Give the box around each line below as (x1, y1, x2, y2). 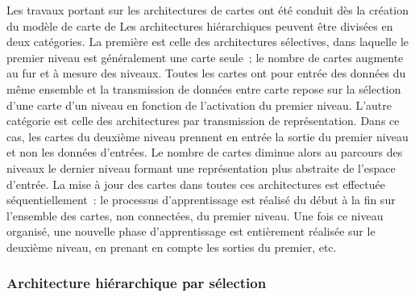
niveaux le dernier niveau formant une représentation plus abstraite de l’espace (6, 159, 396, 176)
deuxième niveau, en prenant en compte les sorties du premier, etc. (6, 238, 337, 255)
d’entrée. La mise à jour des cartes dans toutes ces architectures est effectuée (6, 175, 385, 192)
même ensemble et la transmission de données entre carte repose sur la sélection (6, 80, 401, 97)
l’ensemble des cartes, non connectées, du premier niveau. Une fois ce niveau (6, 207, 384, 224)
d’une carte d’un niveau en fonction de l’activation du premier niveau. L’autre (6, 96, 392, 113)
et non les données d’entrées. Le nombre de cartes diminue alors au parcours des (6, 144, 403, 161)
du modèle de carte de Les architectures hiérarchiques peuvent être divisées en (6, 17, 393, 34)
